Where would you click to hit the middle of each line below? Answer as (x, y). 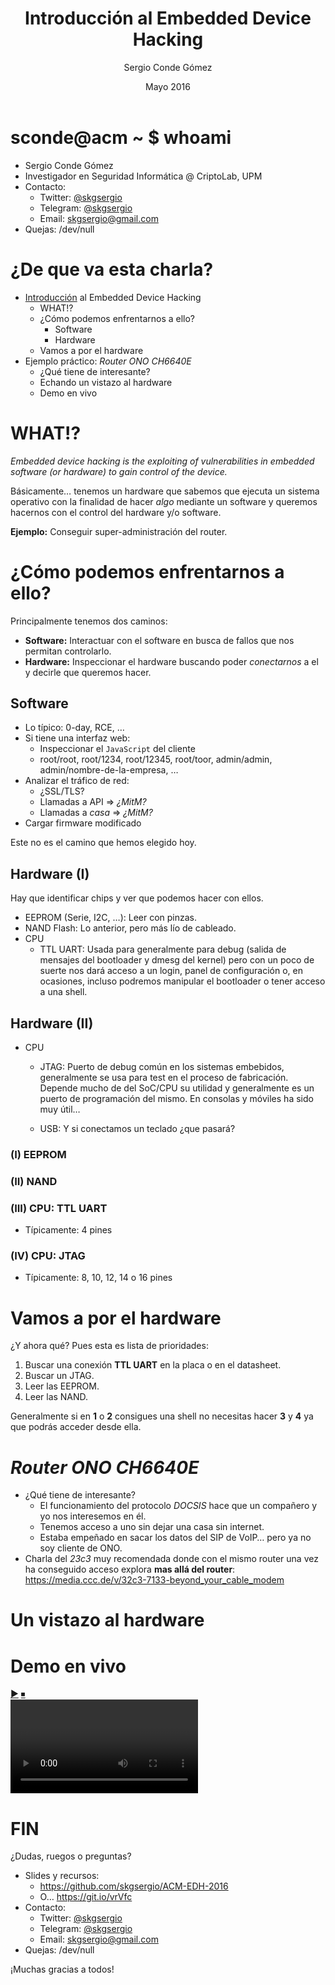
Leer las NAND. (56, 1397)
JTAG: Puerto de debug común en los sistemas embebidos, (162, 1066)
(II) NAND (34, 1181)
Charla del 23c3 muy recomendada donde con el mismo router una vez (171, 1559)
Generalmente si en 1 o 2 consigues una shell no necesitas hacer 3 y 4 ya (162, 1416)
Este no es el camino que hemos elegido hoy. (103, 843)
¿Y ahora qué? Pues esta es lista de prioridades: (109, 1346)
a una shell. (63, 992)
